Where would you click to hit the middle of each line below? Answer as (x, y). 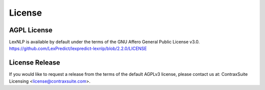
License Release (35, 63)
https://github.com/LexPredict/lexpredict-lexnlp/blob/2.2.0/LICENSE (78, 48)
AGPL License (31, 30)
